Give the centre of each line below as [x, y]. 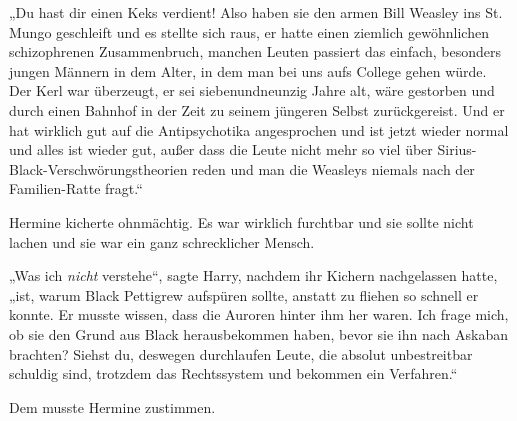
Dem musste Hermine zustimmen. [112, 406]
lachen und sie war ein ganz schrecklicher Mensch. [162, 241]
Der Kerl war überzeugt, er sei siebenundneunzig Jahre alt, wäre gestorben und [252, 90]
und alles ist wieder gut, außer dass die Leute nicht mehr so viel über [221, 149]
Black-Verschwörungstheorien [98, 168]
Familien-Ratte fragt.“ [76, 188]
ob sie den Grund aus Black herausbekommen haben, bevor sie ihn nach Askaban [258, 333]
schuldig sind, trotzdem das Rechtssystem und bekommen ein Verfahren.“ [233, 373]
